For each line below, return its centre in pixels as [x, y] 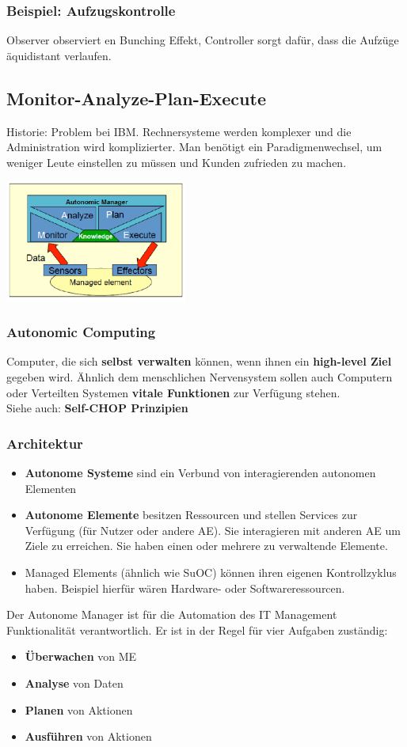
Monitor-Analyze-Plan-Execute [136, 98]
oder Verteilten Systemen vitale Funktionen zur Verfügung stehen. [173, 392]
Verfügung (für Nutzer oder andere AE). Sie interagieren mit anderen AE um [213, 530]
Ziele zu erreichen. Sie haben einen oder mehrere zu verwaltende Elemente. [206, 546]
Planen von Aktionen [79, 709]
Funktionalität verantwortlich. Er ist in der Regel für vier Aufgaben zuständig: [197, 629]
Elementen [51, 488]
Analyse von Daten [74, 683]
